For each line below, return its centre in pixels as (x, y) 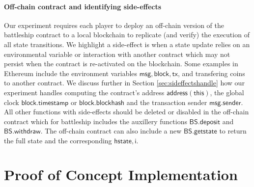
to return (233, 131)
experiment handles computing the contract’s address (84, 92)
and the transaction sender (167, 102)
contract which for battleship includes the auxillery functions (96, 121)
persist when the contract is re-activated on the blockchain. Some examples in (121, 64)
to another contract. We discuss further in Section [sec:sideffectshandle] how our (124, 83)
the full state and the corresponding (58, 140)
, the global (227, 92)
